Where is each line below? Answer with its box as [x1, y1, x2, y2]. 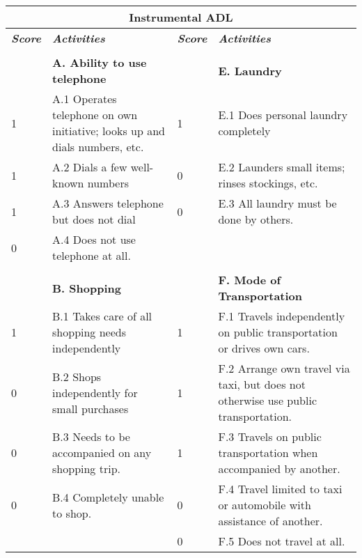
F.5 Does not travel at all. [218, 533, 345, 549]
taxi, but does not [218, 376, 306, 392]
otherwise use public [218, 392, 317, 408]
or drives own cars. [218, 340, 310, 356]
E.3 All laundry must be [218, 195, 337, 211]
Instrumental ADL [129, 9, 233, 25]
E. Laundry [218, 62, 282, 79]
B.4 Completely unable [52, 488, 164, 505]
